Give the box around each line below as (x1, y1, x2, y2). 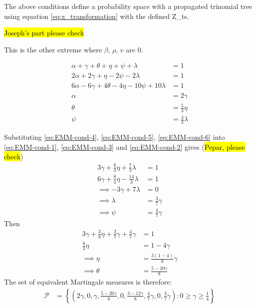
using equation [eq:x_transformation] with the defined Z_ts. (4, 10, 189, 21)
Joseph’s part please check (4, 27, 84, 38)
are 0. (126, 44, 143, 54)
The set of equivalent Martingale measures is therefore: (4, 277, 172, 287)
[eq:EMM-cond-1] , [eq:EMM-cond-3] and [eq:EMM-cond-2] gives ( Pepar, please (4, 141, 245, 152)
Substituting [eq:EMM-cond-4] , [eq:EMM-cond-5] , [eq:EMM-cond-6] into (4, 132, 225, 142)
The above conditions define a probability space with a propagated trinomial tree (4, 1, 253, 11)
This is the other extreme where (4, 44, 102, 54)
